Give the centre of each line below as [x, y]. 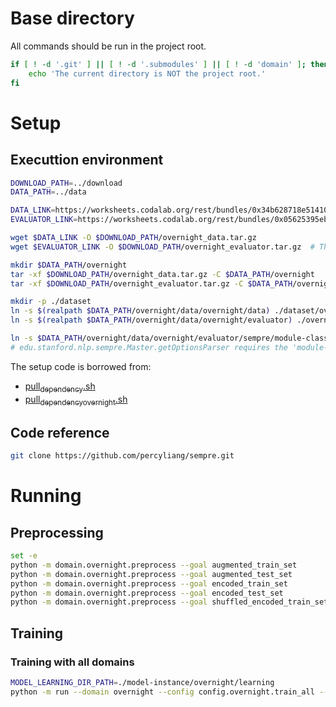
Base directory [72, 18]
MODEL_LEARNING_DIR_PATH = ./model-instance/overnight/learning [142, 683]
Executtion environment [87, 160]
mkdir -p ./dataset [51, 302]
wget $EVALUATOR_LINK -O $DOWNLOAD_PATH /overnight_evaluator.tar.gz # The [171, 247]
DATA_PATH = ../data [48, 192]
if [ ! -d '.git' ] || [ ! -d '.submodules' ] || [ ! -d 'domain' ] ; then [169, 64]
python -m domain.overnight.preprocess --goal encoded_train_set [149, 583]
